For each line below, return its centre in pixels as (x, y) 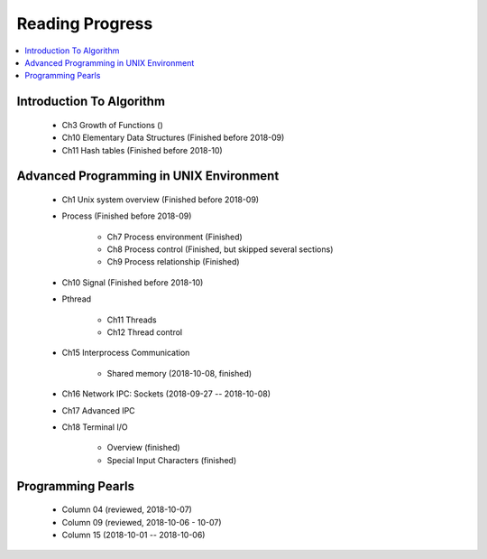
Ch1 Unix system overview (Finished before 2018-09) (161, 200)
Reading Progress (85, 23)
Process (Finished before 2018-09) (127, 216)
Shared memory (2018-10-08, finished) (179, 373)
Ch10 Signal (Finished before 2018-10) (133, 282)
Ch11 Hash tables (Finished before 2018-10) (142, 150)
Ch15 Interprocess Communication (126, 353)
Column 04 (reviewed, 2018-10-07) (127, 509)
